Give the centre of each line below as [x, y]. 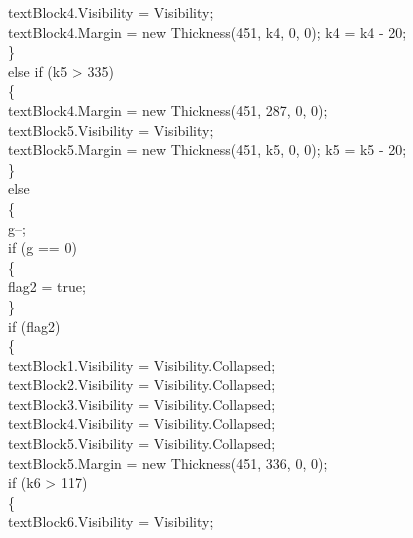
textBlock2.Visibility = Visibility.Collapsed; [142, 384]
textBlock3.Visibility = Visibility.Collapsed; [142, 403]
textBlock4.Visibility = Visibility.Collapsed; [142, 423]
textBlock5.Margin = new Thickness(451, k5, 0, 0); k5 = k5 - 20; [207, 149]
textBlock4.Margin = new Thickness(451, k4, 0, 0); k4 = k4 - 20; [207, 31]
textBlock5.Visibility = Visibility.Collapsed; [142, 443]
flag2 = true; [47, 286]
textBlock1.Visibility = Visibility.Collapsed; [142, 364]
